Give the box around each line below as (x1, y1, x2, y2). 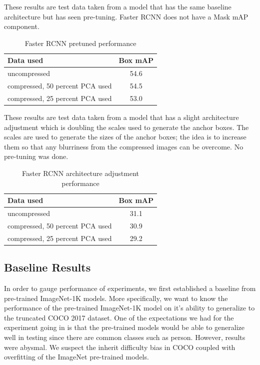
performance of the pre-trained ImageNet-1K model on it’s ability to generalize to (4, 302, 255, 313)
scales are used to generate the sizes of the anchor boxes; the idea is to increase (4, 131, 246, 142)
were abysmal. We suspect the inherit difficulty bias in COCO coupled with (4, 341, 235, 352)
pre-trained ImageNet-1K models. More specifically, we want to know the (4, 292, 228, 303)
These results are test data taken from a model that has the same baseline (4, 1, 231, 11)
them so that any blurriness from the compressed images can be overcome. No (4, 141, 243, 151)
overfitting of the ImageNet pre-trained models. (4, 351, 149, 362)
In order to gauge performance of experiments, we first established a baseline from (4, 282, 256, 293)
